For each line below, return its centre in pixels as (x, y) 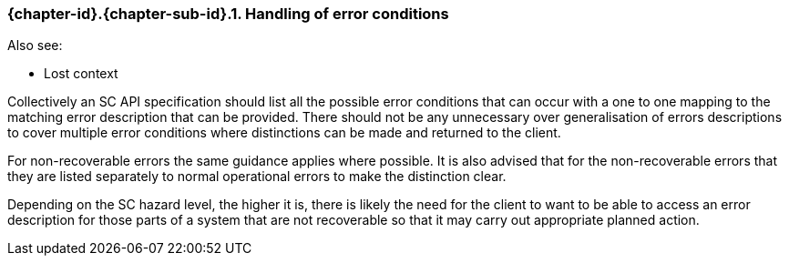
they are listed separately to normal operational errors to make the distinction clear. (257, 177)
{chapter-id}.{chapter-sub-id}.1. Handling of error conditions (228, 14)
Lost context (81, 74)
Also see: (35, 46)
